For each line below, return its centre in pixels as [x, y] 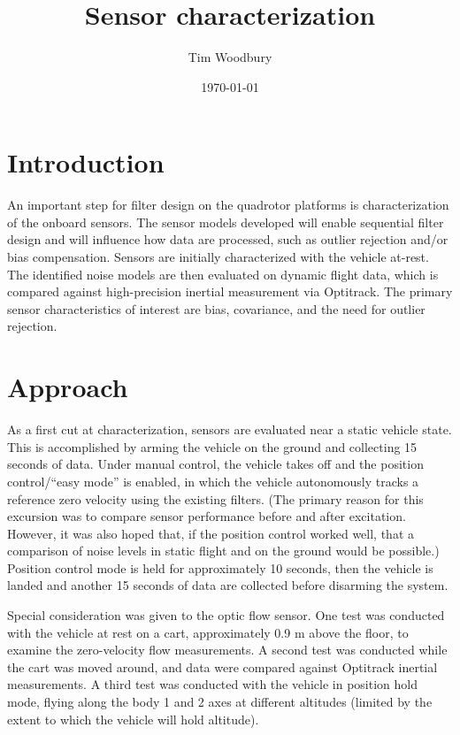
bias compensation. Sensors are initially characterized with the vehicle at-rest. [218, 257]
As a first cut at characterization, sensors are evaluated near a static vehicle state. [230, 429]
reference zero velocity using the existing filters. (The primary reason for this [215, 498]
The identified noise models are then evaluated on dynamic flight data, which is [223, 274]
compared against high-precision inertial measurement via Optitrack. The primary [230, 291]
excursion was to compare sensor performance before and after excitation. [207, 516]
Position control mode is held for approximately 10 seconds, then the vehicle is [220, 567]
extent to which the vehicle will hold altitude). [133, 719]
